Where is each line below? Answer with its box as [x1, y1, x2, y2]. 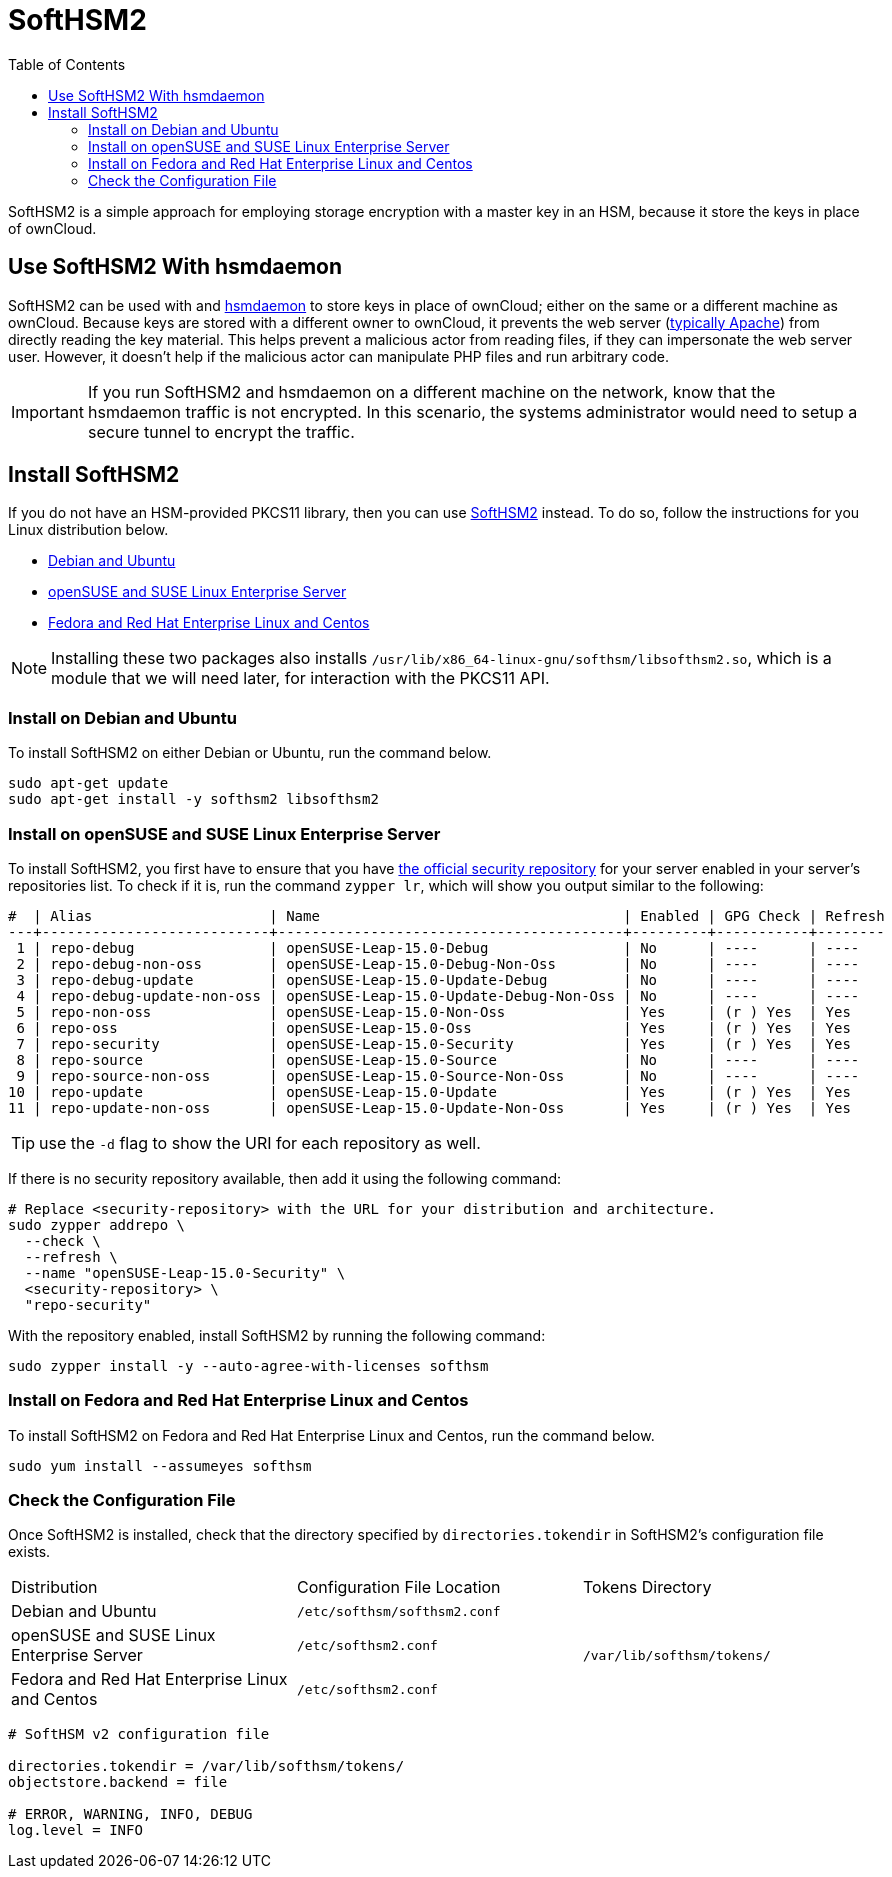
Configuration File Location [296, 1577, 501, 1598]
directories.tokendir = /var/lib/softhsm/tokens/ [8, 1758, 405, 1775]
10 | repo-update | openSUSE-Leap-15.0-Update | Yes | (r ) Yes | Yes [8, 1083, 851, 1100]
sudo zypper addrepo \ [8, 1216, 186, 1233]
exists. [8, 1543, 51, 1561]
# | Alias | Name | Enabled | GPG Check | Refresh [8, 907, 885, 924]
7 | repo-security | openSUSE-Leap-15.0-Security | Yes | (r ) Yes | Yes [16, 1035, 851, 1052]
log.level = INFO [8, 1822, 143, 1839]
